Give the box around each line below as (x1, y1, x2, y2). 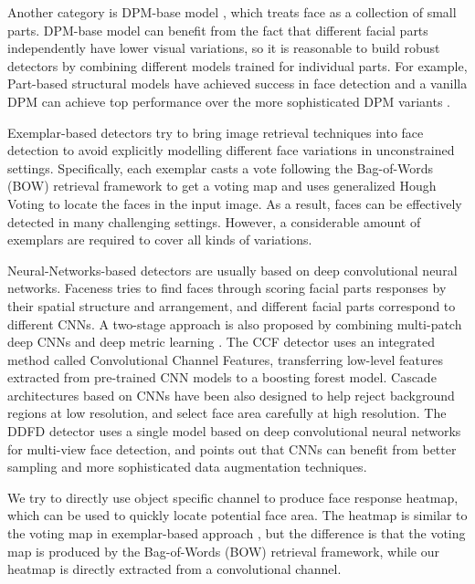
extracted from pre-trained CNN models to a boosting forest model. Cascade (7, 368, 437, 387)
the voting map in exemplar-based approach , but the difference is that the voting (7, 524, 466, 543)
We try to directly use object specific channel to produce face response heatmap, (7, 487, 459, 506)
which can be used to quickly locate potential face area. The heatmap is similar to (7, 506, 468, 525)
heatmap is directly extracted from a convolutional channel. (7, 559, 342, 579)
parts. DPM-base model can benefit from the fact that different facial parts (7, 20, 428, 39)
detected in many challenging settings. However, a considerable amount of (7, 212, 421, 231)
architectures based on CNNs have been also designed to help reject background (7, 385, 455, 404)
